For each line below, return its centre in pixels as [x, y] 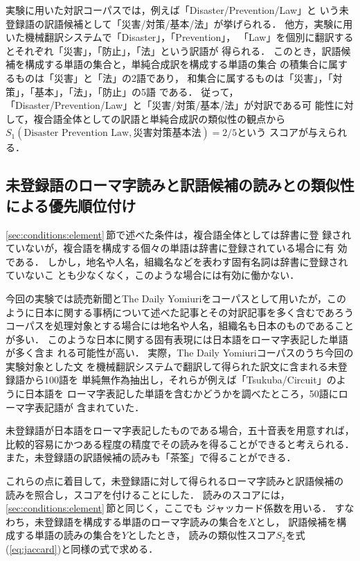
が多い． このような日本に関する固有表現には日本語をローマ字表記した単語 [177, 339]
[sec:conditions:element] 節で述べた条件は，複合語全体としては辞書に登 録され [179, 234]
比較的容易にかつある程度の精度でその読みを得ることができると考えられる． [180, 443]
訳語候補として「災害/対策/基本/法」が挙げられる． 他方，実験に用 [198, 23]
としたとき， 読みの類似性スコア [202, 535]
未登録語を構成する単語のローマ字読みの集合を [141, 521]
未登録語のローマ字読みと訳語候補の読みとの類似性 [180, 185]
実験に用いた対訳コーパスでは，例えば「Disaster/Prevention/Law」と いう [172, 10]
